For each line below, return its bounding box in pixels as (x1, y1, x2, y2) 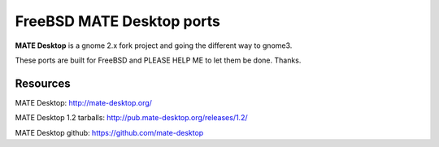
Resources (15, 76, 71, 90)
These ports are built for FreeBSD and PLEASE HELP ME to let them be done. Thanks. (15, 55, 302, 65)
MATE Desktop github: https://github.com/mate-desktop (15, 128, 204, 137)
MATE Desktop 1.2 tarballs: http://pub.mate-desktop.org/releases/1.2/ (15, 113, 248, 123)
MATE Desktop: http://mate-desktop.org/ (15, 97, 152, 107)
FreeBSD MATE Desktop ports (15, 12, 221, 30)
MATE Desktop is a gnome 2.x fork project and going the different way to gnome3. (15, 41, 293, 50)
